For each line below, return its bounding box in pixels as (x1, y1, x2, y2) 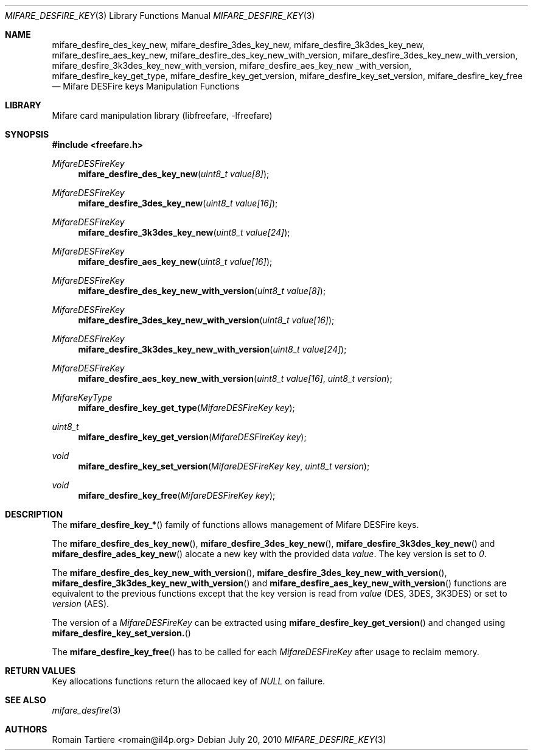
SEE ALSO (5, 695, 46, 705)
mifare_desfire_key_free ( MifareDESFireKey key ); (78, 490, 276, 500)
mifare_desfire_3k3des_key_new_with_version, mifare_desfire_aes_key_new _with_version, (52, 60, 412, 71)
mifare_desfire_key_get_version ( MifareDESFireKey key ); (78, 432, 307, 442)
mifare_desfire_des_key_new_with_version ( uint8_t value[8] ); (78, 286, 326, 296)
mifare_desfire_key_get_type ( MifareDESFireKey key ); (78, 402, 295, 413)
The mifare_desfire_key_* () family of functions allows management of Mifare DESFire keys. (52, 519, 419, 530)
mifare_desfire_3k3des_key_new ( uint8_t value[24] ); (78, 227, 290, 237)
